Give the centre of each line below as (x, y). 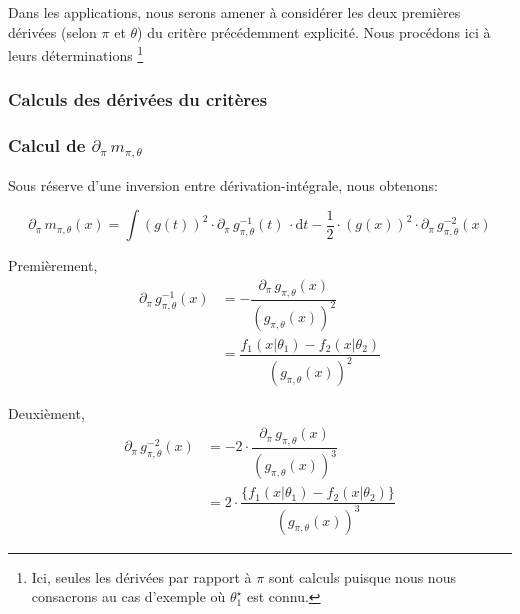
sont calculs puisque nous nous (362, 576)
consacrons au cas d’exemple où (128, 596)
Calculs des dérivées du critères (138, 99)
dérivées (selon (52, 31)
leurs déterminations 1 (76, 53)
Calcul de (47, 145)
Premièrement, (53, 265)
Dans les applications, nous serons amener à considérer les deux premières (234, 12)
